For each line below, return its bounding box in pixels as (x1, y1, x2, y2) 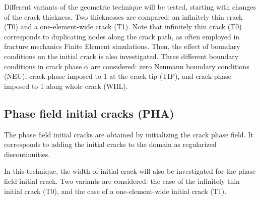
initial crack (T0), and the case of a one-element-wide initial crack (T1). (4, 185, 227, 196)
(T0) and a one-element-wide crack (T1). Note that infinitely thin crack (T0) (4, 21, 242, 32)
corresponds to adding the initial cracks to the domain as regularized (4, 139, 217, 149)
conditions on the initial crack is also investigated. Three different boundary (4, 51, 239, 61)
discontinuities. (4, 148, 50, 159)
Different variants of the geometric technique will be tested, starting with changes (4, 2, 256, 12)
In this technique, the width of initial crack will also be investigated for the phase (4, 166, 256, 176)
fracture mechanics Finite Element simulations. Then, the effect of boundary (4, 41, 240, 52)
